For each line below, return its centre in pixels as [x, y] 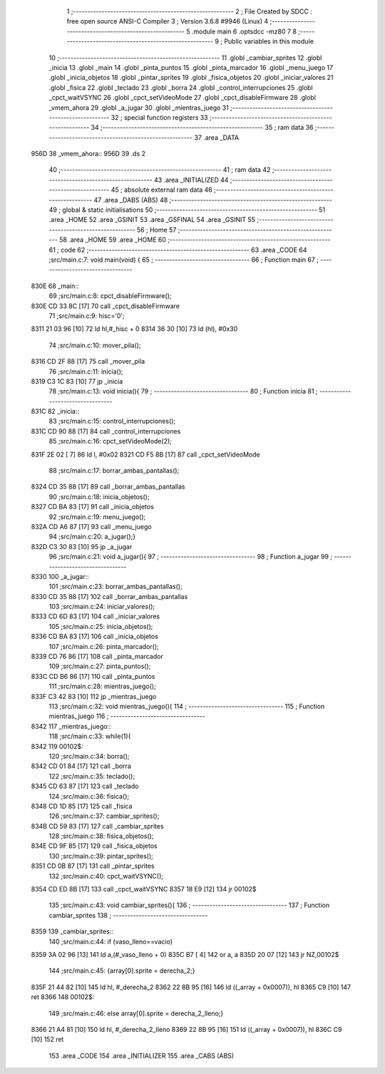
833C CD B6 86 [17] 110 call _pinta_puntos [93, 676]
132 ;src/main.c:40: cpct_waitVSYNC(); [106, 876]
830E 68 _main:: [55, 286]
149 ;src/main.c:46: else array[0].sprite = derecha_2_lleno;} [136, 1013]
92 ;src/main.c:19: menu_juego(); [97, 516]
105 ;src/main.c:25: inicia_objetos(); [101, 626]
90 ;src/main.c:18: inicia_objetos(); [99, 496]
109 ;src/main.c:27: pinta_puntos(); [100, 666]
